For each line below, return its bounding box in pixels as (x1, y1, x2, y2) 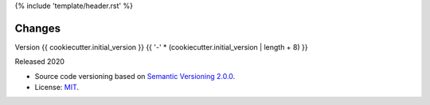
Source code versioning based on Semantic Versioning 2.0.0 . (34, 71, 236, 81)
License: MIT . (34, 83, 80, 92)
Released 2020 (14, 57, 65, 66)
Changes (14, 21, 61, 35)
